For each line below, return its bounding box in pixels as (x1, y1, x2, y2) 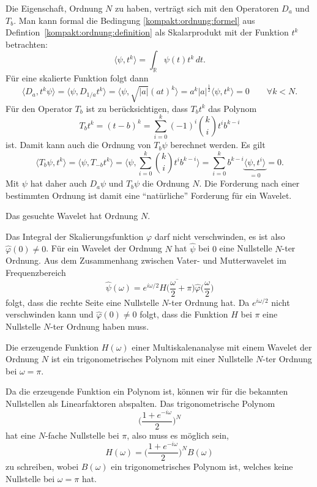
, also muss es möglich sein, (127, 428, 229, 441)
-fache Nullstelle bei (45, 428, 119, 441)
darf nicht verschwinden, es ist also (154, 229, 285, 242)
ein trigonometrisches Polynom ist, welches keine (111, 460, 293, 473)
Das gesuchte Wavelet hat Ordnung (6, 209, 138, 222)
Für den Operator (6, 102, 72, 114)
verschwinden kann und (6, 308, 94, 321)
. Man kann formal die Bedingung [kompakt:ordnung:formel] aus (13, 13, 255, 26)
